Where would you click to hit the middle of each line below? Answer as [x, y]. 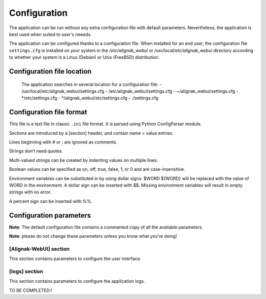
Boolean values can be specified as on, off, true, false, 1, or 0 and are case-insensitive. [97, 169]
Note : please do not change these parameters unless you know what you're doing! [93, 236]
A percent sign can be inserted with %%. [51, 201]
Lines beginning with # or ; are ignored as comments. [63, 142]
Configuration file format [48, 112]
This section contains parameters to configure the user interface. [75, 259]
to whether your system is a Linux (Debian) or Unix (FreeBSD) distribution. [84, 57]
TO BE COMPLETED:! [31, 290]
